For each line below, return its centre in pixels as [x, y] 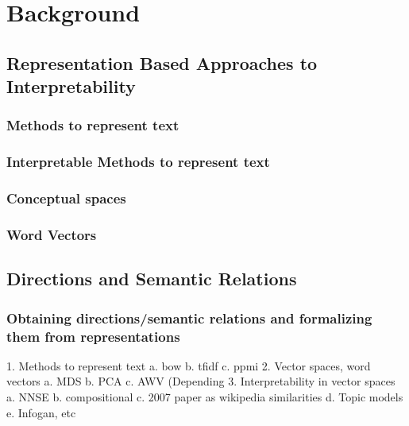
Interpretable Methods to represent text [138, 162]
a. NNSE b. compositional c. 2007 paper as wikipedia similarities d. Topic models [205, 397]
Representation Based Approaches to [162, 62]
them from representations [93, 336]
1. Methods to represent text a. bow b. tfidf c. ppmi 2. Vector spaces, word [189, 365]
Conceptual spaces [66, 198]
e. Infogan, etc [41, 412]
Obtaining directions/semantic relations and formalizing [189, 318]
